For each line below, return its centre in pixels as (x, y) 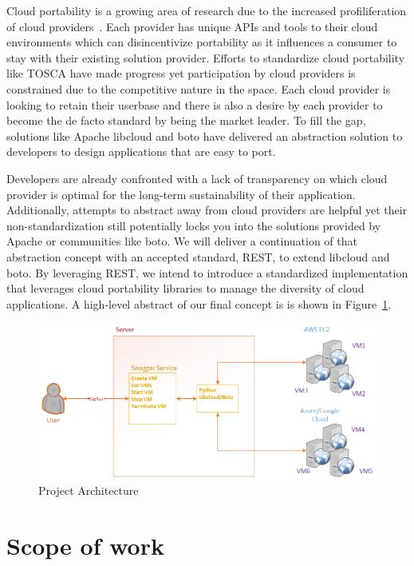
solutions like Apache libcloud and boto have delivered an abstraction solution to (205, 136)
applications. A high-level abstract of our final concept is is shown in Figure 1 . (199, 303)
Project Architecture (89, 490)
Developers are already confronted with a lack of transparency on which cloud (197, 178)
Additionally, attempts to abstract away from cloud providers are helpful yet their (207, 210)
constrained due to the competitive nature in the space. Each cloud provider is (199, 88)
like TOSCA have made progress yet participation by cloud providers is (181, 73)
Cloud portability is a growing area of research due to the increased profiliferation (207, 10)
